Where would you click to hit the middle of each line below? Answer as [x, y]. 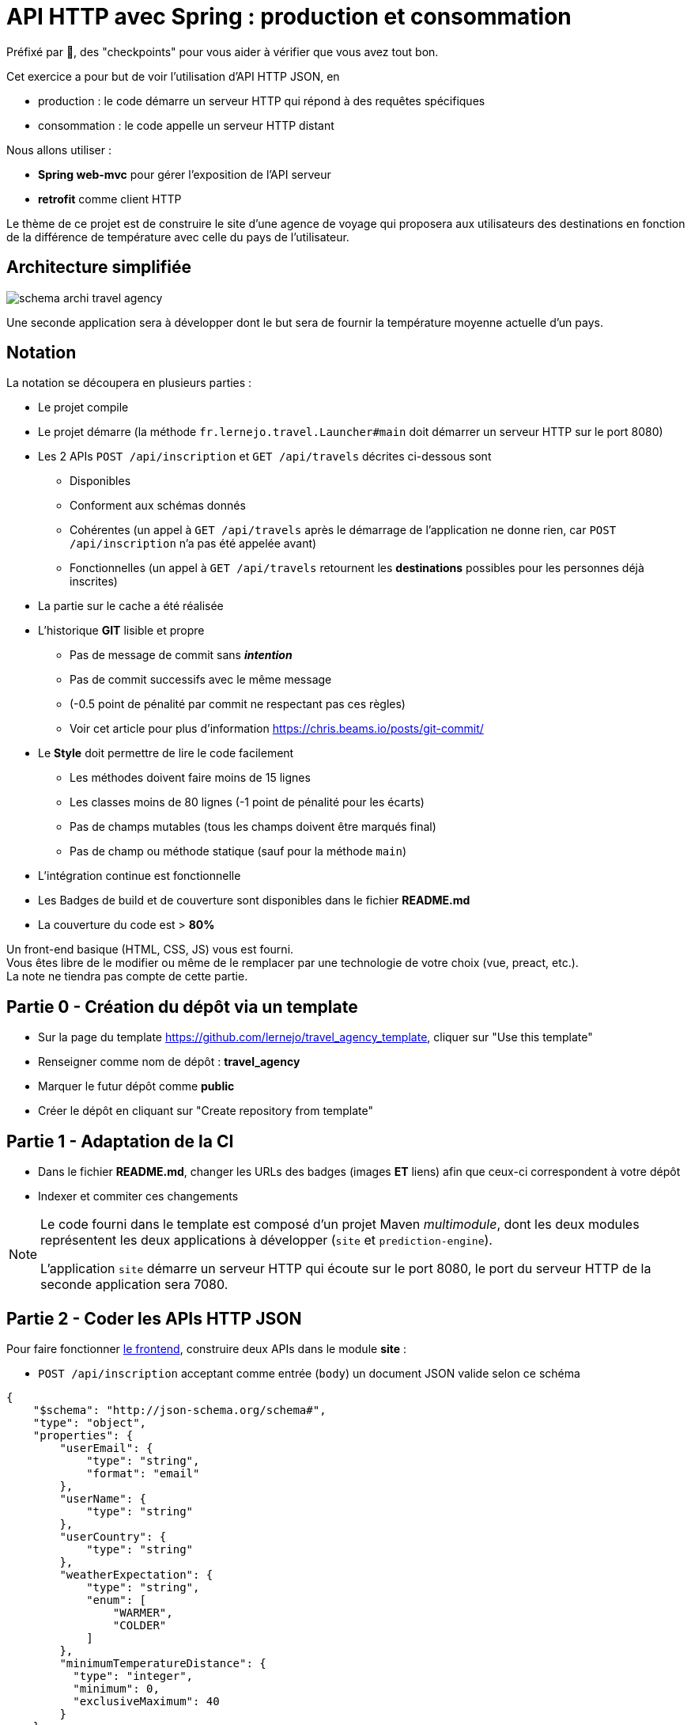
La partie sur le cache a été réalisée [131, 606]
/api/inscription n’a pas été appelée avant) [193, 544]
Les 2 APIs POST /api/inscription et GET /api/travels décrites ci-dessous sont [265, 457]
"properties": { [83, 1435]
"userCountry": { [113, 1536]
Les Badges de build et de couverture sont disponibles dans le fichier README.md [254, 900]
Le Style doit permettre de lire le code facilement [166, 753]
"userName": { [103, 1498]
